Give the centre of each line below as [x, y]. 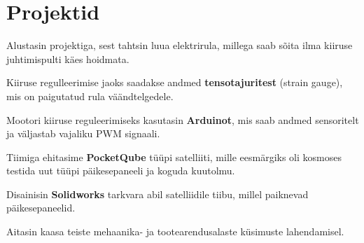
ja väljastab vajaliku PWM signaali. [83, 133]
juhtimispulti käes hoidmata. [68, 58]
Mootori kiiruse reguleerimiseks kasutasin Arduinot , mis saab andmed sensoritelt [183, 119]
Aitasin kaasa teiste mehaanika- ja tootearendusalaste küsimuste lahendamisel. [175, 231]
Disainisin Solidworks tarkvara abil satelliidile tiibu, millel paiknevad [157, 194]
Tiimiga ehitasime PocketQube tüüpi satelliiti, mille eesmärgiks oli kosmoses [174, 157]
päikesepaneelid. [41, 208]
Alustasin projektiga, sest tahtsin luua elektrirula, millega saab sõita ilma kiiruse [180, 45]
